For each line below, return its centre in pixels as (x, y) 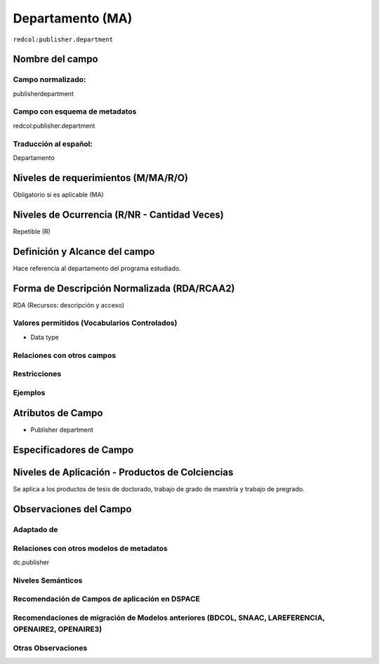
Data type (45, 337)
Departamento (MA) (73, 18)
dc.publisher (31, 562)
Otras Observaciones (50, 648)
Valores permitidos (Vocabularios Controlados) (95, 323)
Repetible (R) (32, 231)
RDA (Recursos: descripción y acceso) (69, 305)
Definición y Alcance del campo (84, 252)
